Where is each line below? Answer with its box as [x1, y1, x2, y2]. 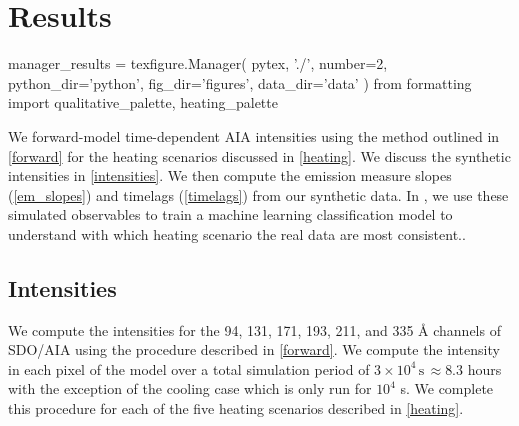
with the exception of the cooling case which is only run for [8, 378, 372, 399]
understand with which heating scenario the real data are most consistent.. [8, 223, 466, 244]
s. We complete [400, 378, 494, 399]
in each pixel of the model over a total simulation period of [8, 358, 370, 379]
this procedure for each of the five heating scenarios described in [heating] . [8, 398, 464, 419]
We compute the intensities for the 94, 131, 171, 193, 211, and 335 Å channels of [8, 319, 501, 340]
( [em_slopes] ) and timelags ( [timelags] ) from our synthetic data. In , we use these [8, 184, 509, 205]
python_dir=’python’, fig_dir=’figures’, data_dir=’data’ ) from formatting [8, 72, 472, 93]
